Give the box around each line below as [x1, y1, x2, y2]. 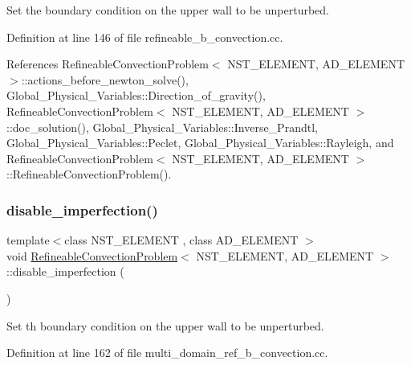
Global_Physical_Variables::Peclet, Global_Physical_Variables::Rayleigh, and [6, 134, 394, 151]
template [6, 232, 50, 248]
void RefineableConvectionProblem [6, 247, 178, 264]
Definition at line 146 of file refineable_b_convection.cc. [6, 28, 283, 45]
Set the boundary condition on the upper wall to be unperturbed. [6, 2, 329, 18]
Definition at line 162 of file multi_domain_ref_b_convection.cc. [6, 344, 328, 361]
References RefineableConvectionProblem [6, 55, 209, 72]
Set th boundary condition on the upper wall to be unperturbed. [6, 317, 324, 334]
